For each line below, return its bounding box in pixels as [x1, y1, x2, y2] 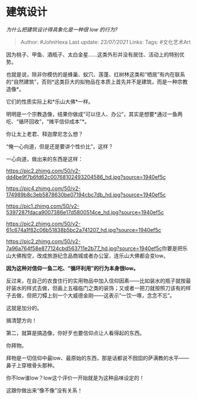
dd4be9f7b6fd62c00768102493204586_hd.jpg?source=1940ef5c [6, 173, 166, 180]
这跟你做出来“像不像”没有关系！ [6, 387, 83, 394]
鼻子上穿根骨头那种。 [6, 361, 57, 368]
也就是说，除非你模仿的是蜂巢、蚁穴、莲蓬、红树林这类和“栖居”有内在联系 [6, 71, 186, 78]
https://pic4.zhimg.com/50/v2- [6, 185, 81, 192]
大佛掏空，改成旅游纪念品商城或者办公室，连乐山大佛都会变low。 [11, 252, 169, 259]
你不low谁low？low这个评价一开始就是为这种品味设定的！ [6, 374, 145, 381]
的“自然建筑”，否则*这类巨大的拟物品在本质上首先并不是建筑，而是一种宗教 [6, 78, 188, 85]
